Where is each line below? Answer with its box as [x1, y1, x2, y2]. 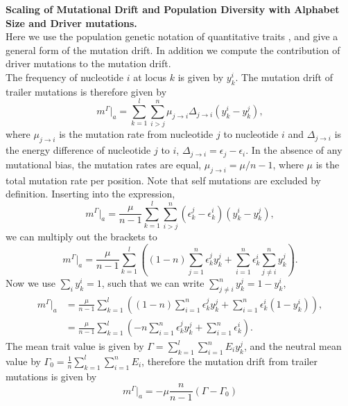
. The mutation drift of [235, 69, 333, 84]
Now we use [6, 276, 55, 290]
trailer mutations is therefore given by [6, 84, 167, 98]
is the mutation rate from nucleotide [59, 127, 214, 141]
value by [6, 353, 41, 368]
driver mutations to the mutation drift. [6, 56, 171, 71]
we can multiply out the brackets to [6, 229, 157, 243]
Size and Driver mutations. [6, 15, 137, 30]
